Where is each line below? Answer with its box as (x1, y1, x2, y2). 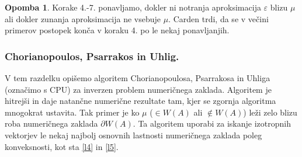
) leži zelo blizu (243, 106, 297, 118)
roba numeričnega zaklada (5, 117, 98, 130)
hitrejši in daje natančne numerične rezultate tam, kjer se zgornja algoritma (5, 95, 276, 107)
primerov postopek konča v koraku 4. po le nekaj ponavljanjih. (5, 24, 230, 36)
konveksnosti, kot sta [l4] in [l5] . (5, 140, 119, 152)
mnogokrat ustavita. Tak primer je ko (5, 106, 140, 118)
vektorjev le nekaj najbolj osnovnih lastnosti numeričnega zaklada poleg (5, 128, 262, 141)
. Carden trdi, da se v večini (168, 12, 269, 25)
